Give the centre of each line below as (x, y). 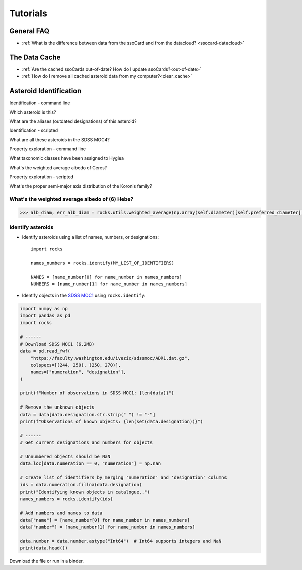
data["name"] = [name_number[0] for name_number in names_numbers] (105, 520)
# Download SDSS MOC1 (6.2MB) (57, 344)
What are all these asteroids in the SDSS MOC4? (60, 140)
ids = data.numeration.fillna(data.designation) (81, 485)
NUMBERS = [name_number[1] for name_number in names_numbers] (109, 284)
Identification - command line (40, 103)
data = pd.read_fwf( (45, 351)
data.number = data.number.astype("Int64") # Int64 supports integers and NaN (121, 541)
